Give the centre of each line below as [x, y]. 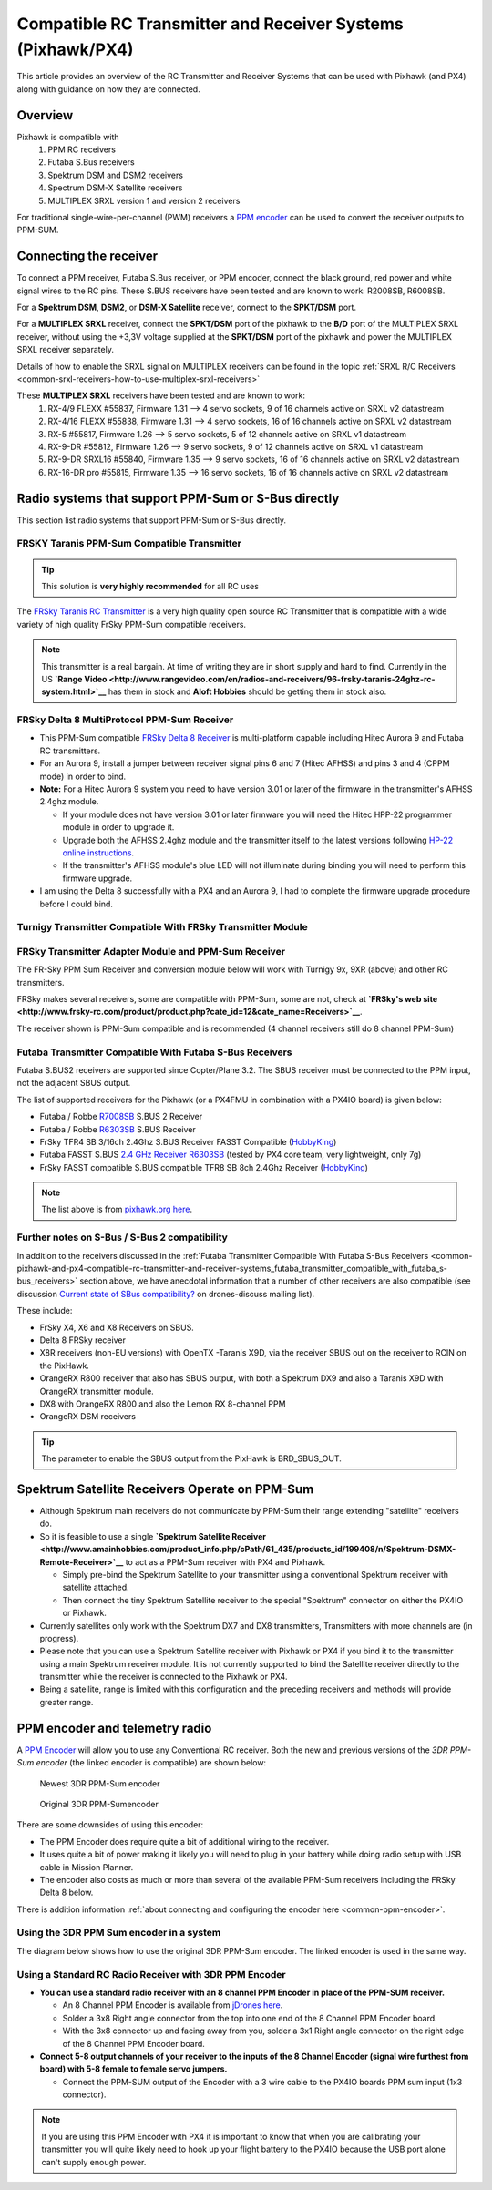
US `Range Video [74, 679]
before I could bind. [77, 904]
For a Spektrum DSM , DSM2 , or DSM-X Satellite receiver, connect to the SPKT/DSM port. [187, 307]
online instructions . [98, 853]
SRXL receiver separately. [65, 350]
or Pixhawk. [84, 1613]
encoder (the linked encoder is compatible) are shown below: [151, 1763]
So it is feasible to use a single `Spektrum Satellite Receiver [153, 1536]
